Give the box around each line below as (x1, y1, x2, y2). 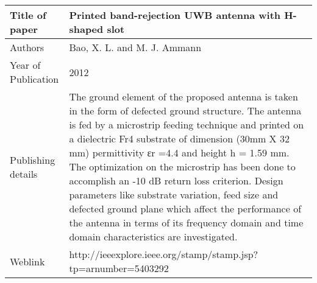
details (10, 166, 38, 181)
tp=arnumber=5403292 (69, 261, 169, 275)
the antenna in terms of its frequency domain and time (69, 215, 304, 229)
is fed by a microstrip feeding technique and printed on (69, 117, 304, 131)
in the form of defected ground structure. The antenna (69, 103, 302, 117)
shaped (69, 22, 104, 36)
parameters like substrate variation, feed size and (69, 187, 279, 201)
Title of (10, 8, 46, 22)
